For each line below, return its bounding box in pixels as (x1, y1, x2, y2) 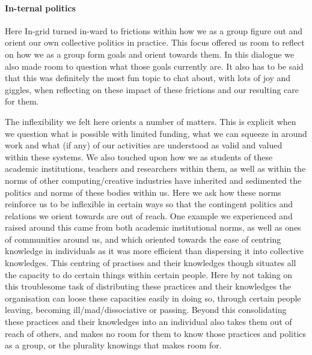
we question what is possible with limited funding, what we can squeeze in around (5, 127, 307, 139)
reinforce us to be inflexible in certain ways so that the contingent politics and (5, 198, 293, 210)
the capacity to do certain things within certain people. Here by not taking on (5, 268, 293, 281)
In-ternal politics (5, 1, 76, 14)
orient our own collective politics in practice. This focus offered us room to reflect (5, 36, 305, 49)
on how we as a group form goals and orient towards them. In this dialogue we (5, 47, 295, 60)
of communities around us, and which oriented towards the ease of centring (5, 232, 281, 245)
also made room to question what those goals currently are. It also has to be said (5, 59, 304, 72)
